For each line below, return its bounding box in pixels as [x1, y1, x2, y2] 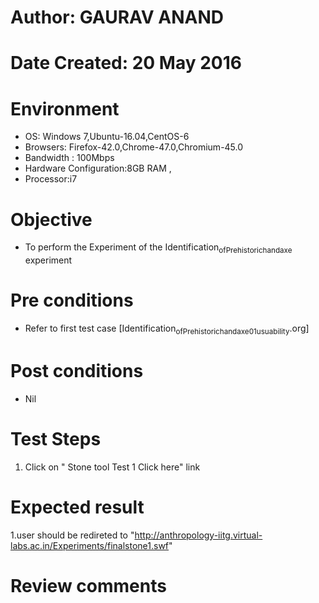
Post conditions [10, 359, 144, 382]
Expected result [10, 496, 145, 518]
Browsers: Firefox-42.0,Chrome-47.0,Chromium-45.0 [24, 141, 244, 153]
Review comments [10, 574, 167, 597]
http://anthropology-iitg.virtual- [134, 529, 263, 541]
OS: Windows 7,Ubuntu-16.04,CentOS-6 [24, 131, 190, 143]
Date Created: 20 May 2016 [10, 52, 242, 75]
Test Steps [10, 427, 102, 450]
